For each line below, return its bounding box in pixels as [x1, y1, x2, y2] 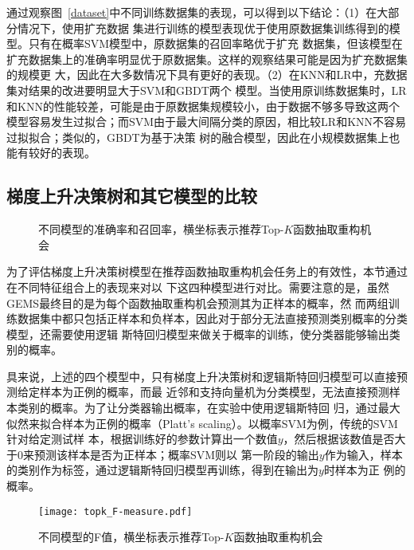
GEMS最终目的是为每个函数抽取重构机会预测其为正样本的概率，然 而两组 [6, 294, 389, 311]
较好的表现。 [28, 144, 96, 161]
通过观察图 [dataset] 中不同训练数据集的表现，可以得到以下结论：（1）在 [6, 4, 377, 20]
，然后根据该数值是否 [283, 430, 395, 447]
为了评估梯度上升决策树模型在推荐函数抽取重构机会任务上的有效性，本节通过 [6, 263, 408, 280]
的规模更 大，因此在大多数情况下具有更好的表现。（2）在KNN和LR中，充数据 [6, 66, 408, 83]
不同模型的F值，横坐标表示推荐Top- [38, 528, 225, 545]
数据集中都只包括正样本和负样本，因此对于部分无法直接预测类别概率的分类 [17, 310, 408, 327]
